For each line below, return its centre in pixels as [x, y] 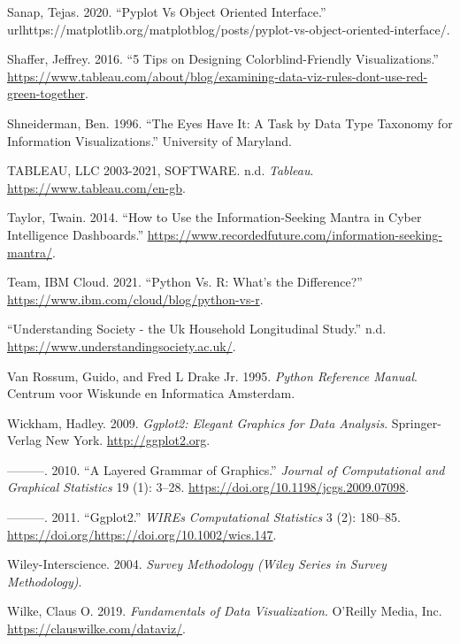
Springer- [416, 422]
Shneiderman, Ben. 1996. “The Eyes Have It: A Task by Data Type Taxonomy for [230, 123]
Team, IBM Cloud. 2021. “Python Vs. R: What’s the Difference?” [185, 282]
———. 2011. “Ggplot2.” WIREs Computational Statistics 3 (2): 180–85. [204, 517]
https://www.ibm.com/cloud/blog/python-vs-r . [135, 299]
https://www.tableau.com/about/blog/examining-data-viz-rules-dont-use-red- [218, 76]
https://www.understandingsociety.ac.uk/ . [122, 345]
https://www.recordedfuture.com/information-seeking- [295, 234]
